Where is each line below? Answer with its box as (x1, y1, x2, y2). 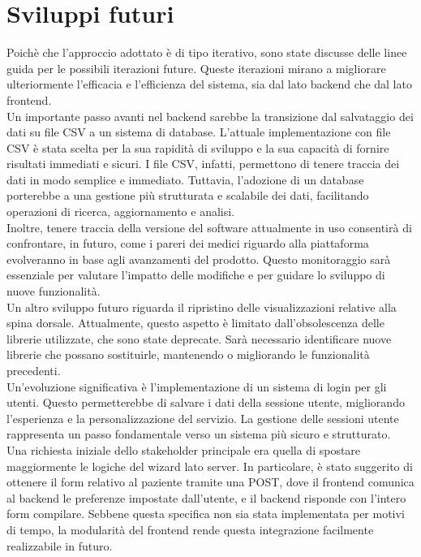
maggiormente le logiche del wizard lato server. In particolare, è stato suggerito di (6, 457, 413, 474)
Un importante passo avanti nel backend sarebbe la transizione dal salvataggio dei (6, 107, 414, 124)
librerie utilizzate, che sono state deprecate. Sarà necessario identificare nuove (6, 330, 392, 347)
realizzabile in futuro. (6, 537, 113, 554)
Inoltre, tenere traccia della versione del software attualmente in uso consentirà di (6, 218, 412, 235)
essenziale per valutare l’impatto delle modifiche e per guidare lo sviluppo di (6, 266, 385, 283)
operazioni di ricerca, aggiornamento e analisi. (6, 203, 235, 220)
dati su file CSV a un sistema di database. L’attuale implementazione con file (6, 123, 391, 140)
